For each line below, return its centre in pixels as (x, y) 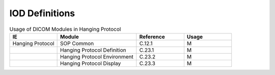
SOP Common (77, 43)
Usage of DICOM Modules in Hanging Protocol (65, 29)
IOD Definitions (42, 13)
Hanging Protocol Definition (93, 50)
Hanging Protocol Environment (97, 57)
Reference (152, 36)
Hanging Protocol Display (90, 63)
